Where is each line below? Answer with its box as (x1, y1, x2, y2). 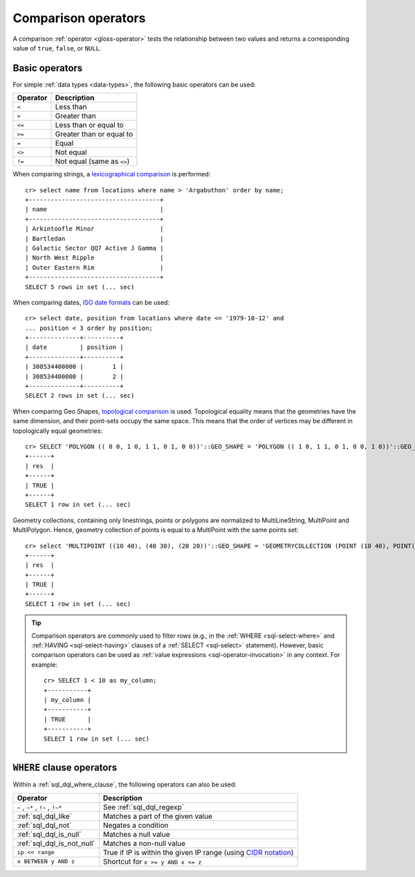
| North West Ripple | (25, 254, 164, 262)
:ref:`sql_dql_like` (17, 811, 73, 821)
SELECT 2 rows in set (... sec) (25, 391, 135, 400)
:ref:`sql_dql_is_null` (17, 829, 82, 839)
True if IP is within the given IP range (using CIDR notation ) (102, 847, 294, 857)
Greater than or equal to (55, 129, 133, 139)
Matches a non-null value (102, 838, 186, 848)
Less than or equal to (55, 120, 124, 130)
